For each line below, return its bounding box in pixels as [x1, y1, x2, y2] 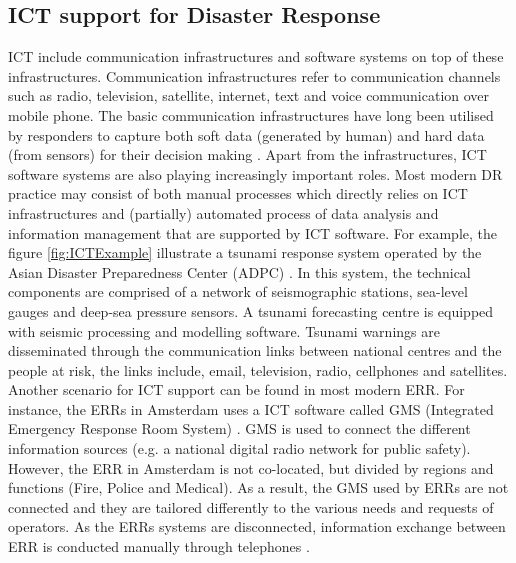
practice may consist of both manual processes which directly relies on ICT [8, 183, 468, 204]
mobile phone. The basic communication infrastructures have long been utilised [8, 104, 494, 125]
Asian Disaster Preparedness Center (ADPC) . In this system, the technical [8, 261, 471, 282]
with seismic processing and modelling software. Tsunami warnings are [8, 320, 440, 341]
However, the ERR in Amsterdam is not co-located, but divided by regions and [8, 457, 494, 478]
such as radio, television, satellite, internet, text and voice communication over [8, 85, 490, 106]
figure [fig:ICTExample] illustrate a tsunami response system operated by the [8, 242, 482, 263]
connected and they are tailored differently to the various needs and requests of [8, 496, 494, 517]
